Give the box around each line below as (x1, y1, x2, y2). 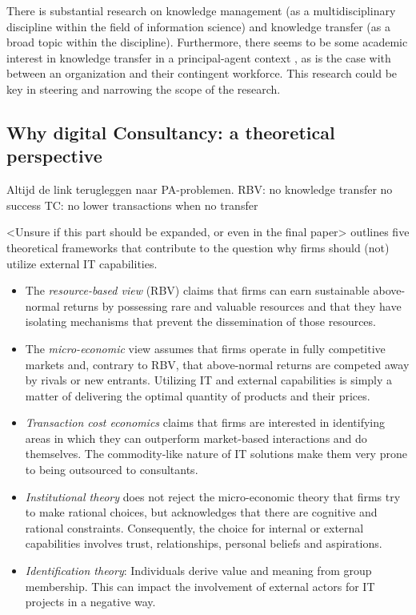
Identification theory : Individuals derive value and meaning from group (25, 562, 372, 579)
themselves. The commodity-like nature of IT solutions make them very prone (25, 445, 407, 462)
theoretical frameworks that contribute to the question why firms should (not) (6, 239, 390, 255)
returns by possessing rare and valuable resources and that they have (63, 297, 402, 314)
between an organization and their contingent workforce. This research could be (6, 65, 398, 82)
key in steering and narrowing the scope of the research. (6, 80, 281, 97)
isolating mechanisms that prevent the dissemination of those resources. (25, 313, 376, 330)
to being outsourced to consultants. (25, 461, 198, 478)
